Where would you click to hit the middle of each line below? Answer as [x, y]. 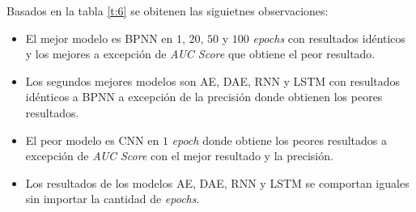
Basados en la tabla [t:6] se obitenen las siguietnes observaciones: [168, 11]
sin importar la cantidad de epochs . [112, 199]
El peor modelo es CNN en [92, 140]
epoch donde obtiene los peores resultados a [280, 140]
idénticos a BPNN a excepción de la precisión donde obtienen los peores [204, 97]
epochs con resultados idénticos [329, 38]
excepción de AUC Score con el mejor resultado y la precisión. [179, 156]
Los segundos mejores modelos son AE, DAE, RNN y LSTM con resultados [213, 81]
